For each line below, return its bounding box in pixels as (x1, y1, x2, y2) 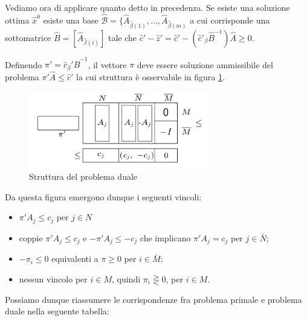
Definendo (5, 58, 42, 71)
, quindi (111, 272, 141, 285)
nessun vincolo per (19, 272, 88, 285)
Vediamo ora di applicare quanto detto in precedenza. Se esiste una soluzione (5, 1, 290, 13)
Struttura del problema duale (29, 170, 138, 183)
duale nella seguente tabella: (5, 305, 109, 317)
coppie (19, 231, 43, 244)
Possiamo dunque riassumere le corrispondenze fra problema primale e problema (5, 293, 302, 305)
